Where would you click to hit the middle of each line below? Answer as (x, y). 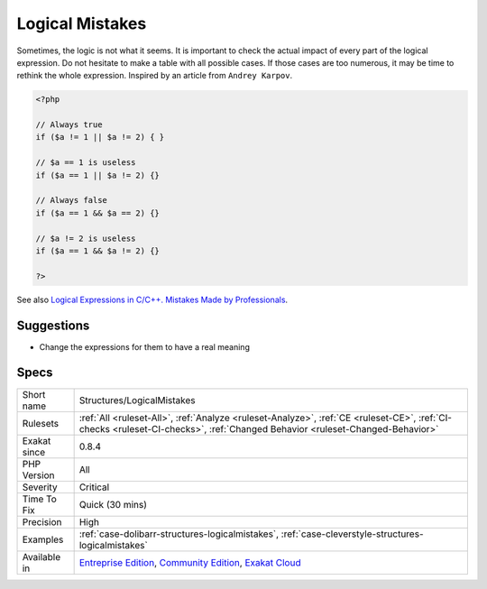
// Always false (72, 200)
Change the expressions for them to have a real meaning (144, 346)
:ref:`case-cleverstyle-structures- (352, 534)
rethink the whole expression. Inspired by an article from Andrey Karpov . (155, 76)
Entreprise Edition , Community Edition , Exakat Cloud (190, 562)
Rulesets (40, 423)
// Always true (69, 125)
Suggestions (53, 325)
